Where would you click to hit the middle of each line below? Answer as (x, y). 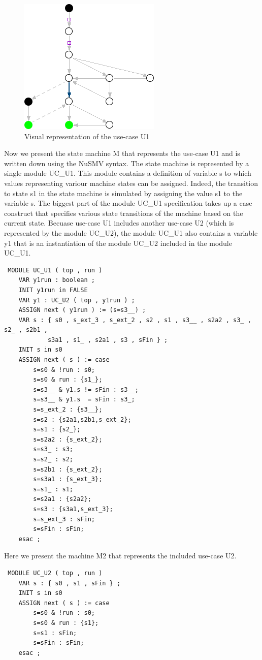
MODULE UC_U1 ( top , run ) (55, 270)
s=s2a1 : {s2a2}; (62, 499)
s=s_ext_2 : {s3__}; (68, 410)
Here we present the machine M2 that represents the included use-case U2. (120, 556)
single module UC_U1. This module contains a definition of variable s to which (128, 173)
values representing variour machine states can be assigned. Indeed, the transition (131, 183)
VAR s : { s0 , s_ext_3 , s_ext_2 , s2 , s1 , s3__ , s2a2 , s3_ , (135, 320)
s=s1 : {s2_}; (57, 430)
